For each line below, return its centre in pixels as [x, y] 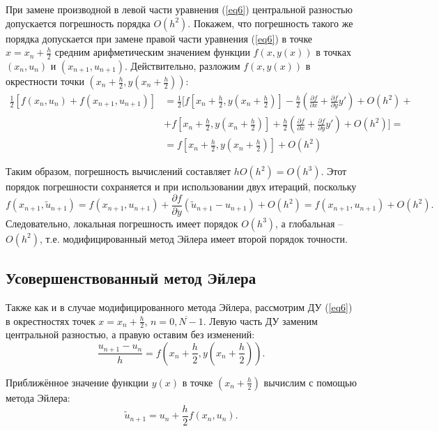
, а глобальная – [309, 223]
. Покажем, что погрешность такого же [270, 23]
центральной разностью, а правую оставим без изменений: [130, 334]
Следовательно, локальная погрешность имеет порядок [122, 223]
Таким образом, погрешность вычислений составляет [118, 171]
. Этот [334, 171]
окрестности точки [45, 81]
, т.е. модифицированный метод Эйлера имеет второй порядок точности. [193, 238]
